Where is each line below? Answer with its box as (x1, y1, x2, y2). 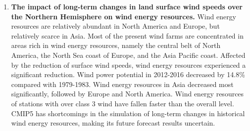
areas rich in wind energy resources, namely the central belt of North (11, 40, 221, 50)
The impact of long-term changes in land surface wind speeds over (11, 1, 243, 11)
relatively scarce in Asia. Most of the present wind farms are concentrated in (11, 30, 244, 41)
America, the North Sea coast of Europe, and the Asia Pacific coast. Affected (11, 49, 246, 60)
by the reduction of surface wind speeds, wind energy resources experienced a (11, 59, 246, 70)
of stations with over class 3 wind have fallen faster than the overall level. (11, 98, 234, 108)
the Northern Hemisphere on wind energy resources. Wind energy (11, 11, 237, 21)
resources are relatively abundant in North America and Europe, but (11, 21, 220, 31)
